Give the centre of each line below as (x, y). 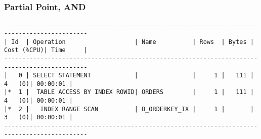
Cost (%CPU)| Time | (46, 50)
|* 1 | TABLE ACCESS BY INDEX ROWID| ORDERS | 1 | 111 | (129, 92)
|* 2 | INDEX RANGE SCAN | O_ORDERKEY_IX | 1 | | (129, 109)
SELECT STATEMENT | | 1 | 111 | (143, 76)
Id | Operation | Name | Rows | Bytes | (133, 42)
